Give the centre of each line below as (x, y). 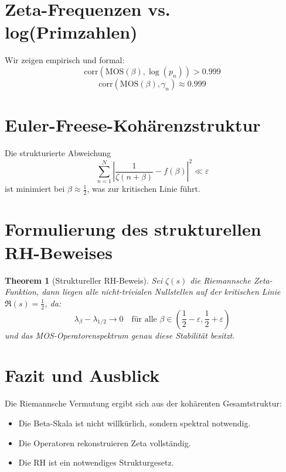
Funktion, (22, 292)
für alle (144, 319)
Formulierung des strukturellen (133, 229)
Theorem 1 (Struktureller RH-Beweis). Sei (84, 280)
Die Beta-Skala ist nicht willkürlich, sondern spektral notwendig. (135, 423)
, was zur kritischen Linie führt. (144, 189)
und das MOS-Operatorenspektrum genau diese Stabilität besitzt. (120, 335)
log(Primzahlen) (71, 32)
